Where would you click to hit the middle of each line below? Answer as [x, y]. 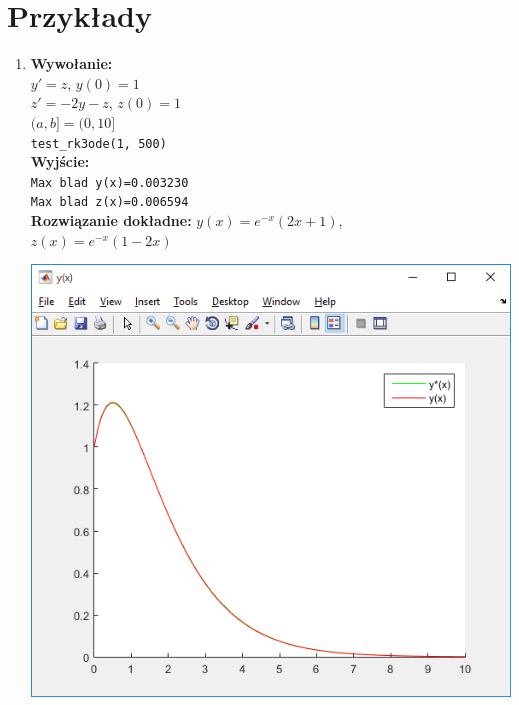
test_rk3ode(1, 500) [98, 143]
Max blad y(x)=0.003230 [109, 182]
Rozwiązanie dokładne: [111, 220]
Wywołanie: [71, 63]
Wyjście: [60, 161]
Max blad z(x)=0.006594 [109, 202]
